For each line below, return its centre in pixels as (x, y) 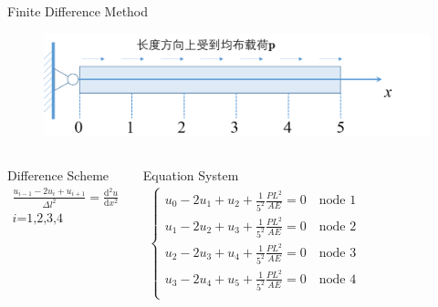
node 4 (338, 279)
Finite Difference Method (78, 11)
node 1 (338, 200)
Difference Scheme (58, 175)
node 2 (338, 226)
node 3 (338, 253)
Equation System (191, 175)
